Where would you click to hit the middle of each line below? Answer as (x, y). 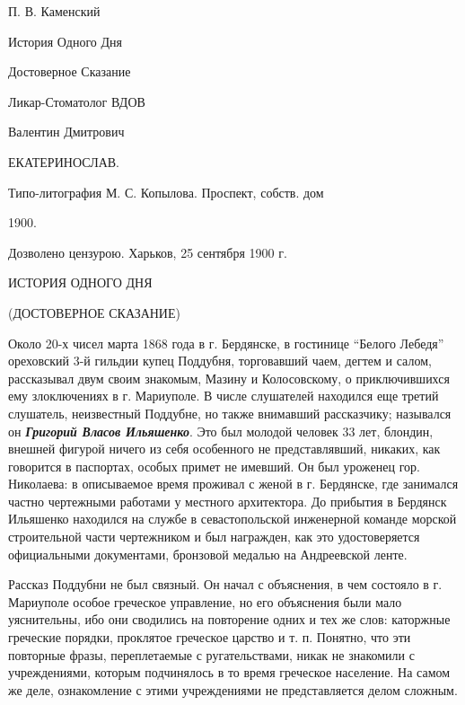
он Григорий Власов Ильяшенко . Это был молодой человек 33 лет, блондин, (221, 431)
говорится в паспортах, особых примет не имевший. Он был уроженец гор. (214, 466)
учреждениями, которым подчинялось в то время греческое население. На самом (229, 672)
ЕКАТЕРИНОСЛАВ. (64, 161)
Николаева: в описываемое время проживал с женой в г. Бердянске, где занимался (233, 484)
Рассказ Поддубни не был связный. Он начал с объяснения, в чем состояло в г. (225, 584)
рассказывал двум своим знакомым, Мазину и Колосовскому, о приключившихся (229, 378)
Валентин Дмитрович (66, 132)
